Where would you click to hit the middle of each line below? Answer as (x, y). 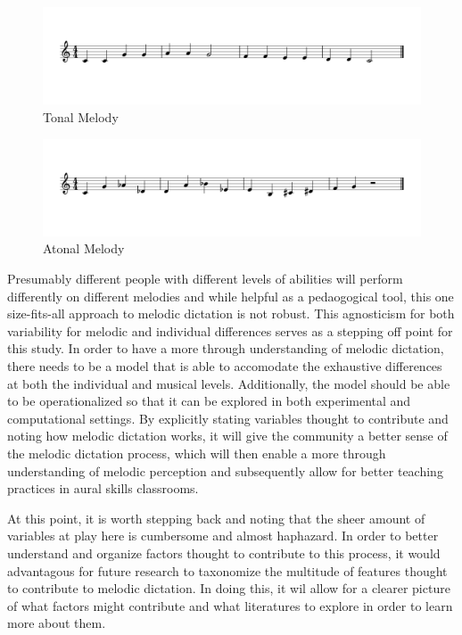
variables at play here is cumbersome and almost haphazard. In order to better (223, 536)
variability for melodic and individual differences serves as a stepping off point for (230, 330)
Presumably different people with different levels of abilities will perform (205, 278)
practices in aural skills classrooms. (103, 488)
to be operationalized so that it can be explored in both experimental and (209, 401)
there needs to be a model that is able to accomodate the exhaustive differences (225, 365)
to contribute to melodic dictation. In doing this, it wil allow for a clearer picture (229, 588)
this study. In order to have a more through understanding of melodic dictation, (226, 348)
